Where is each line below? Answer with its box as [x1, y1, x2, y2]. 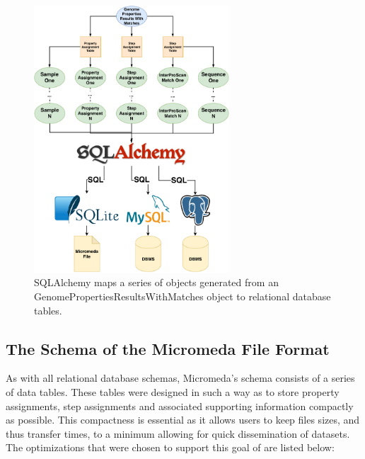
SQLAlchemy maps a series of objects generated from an [34, 275, 279, 290]
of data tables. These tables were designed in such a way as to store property [6, 384, 340, 399]
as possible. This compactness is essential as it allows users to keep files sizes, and [6, 412, 360, 427]
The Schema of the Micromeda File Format [6, 337, 330, 359]
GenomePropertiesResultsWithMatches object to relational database [34, 288, 331, 303]
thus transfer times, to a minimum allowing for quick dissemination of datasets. [6, 426, 350, 441]
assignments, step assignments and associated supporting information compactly [6, 398, 354, 413]
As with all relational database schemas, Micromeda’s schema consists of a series [6, 370, 355, 385]
